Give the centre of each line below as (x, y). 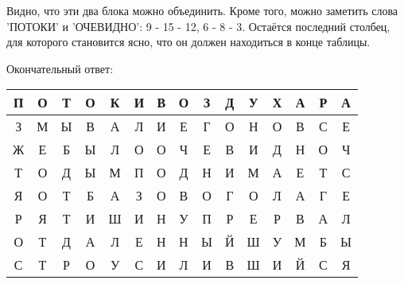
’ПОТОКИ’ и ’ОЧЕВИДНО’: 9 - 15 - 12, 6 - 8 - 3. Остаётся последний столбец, (198, 26)
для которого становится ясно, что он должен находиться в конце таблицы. (188, 42)
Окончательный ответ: (60, 68)
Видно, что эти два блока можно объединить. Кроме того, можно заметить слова (202, 10)
